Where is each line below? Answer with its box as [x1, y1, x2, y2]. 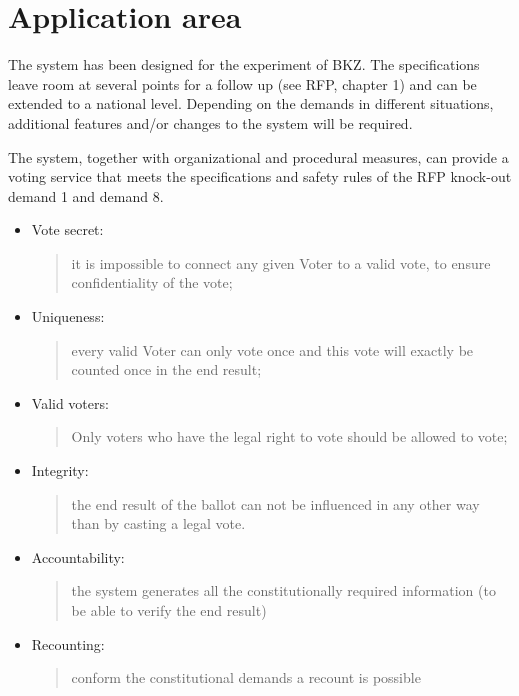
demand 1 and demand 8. [8, 185, 164, 206]
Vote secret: [31, 219, 104, 240]
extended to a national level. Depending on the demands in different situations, [8, 93, 494, 114]
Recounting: [31, 633, 105, 654]
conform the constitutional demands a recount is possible [71, 667, 421, 688]
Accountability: [31, 546, 125, 567]
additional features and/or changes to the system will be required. [8, 112, 413, 133]
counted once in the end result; [71, 359, 262, 380]
